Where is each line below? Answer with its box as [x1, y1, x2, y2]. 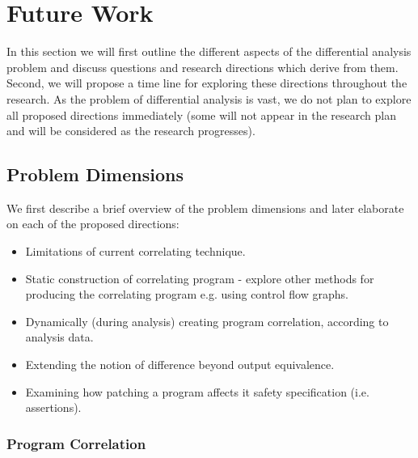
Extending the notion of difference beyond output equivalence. [25, 356, 335, 373]
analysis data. [25, 329, 94, 346]
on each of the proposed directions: [6, 215, 179, 232]
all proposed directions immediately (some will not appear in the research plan [6, 106, 396, 123]
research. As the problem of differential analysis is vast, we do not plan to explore [6, 90, 412, 107]
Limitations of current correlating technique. [25, 243, 246, 260]
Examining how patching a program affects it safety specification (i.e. [25, 383, 369, 400]
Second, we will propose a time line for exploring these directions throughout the [6, 74, 407, 91]
